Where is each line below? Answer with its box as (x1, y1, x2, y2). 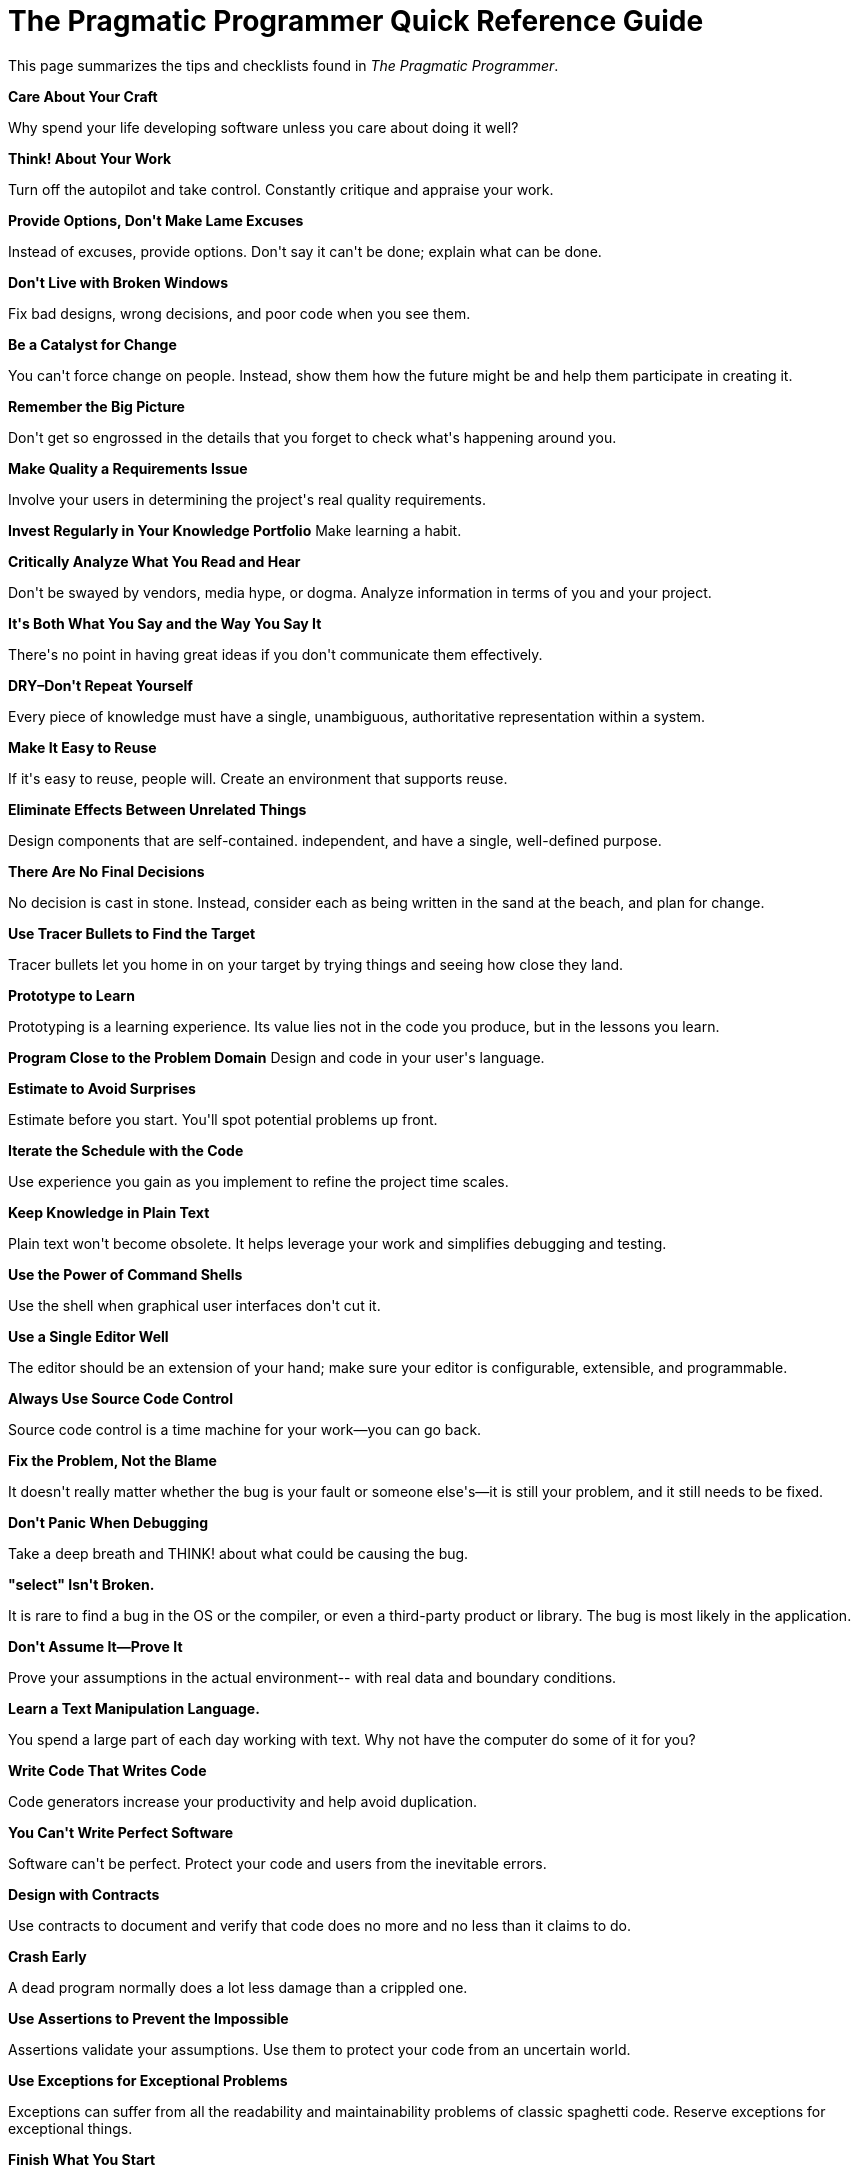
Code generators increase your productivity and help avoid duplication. (8, 1792, 478, 1810)
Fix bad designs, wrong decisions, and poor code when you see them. (8, 304, 471, 322)
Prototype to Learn (8, 986, 135, 1004)
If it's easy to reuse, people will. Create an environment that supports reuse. (8, 769, 508, 787)
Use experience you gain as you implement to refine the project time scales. (8, 1172, 509, 1190)
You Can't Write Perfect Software (8, 1823, 234, 1841)
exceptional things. (8, 2119, 133, 2137)
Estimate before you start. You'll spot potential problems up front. (8, 1110, 438, 1128)
